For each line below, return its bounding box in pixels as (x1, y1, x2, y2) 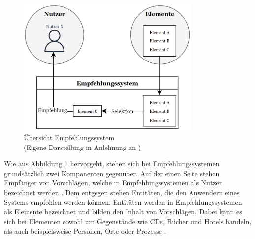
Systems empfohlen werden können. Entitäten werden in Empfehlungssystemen (4, 197, 242, 207)
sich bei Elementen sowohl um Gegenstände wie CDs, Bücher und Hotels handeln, (4, 216, 252, 226)
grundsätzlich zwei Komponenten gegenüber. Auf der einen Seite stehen (4, 168, 220, 178)
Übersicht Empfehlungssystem (24, 132, 115, 142)
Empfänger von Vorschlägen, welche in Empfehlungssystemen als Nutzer (4, 178, 222, 188)
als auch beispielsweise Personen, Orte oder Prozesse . (4, 226, 166, 236)
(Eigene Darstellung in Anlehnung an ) (24, 142, 141, 152)
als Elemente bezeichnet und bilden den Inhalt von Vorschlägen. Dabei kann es (4, 207, 242, 217)
